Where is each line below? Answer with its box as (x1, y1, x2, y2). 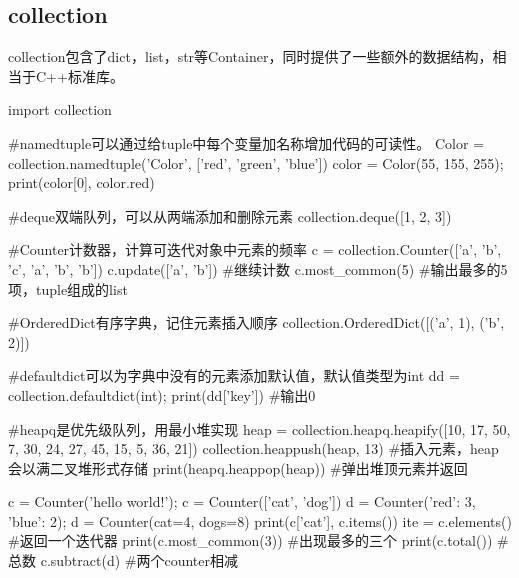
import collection (8, 99, 112, 120)
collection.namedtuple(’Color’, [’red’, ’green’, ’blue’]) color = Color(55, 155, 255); (8, 152, 504, 173)
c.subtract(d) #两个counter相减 (40, 550, 238, 571)
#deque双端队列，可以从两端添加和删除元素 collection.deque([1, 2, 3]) (8, 205, 452, 226)
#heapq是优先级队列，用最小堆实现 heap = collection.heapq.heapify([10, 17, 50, (8, 418, 511, 439)
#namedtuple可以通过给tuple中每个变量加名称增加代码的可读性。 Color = (8, 132, 485, 153)
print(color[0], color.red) (8, 172, 155, 193)
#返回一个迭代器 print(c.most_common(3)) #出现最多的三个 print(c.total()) (8, 530, 493, 551)
